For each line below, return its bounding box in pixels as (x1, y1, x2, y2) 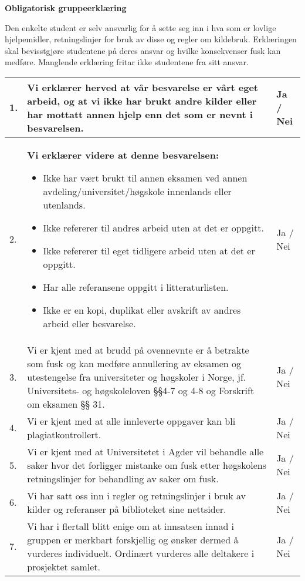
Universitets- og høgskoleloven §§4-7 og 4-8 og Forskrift (27, 383, 255, 397)
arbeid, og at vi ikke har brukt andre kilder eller (27, 93, 257, 108)
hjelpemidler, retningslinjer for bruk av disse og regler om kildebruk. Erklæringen (5, 33, 297, 45)
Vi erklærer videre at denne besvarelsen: (27, 147, 219, 162)
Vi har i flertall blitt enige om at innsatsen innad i (27, 519, 235, 533)
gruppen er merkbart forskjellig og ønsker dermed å (27, 532, 239, 546)
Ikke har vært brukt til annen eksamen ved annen (43, 170, 248, 184)
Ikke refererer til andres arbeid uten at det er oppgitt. (43, 220, 264, 234)
